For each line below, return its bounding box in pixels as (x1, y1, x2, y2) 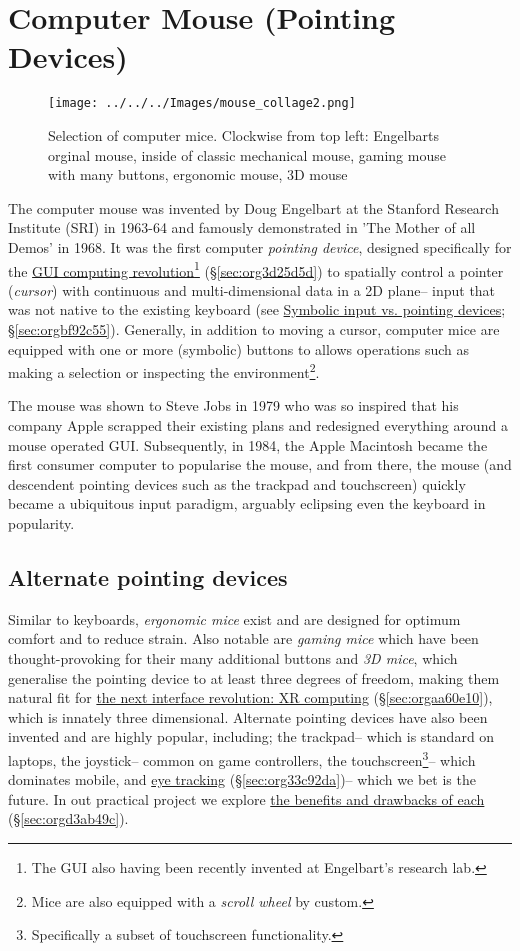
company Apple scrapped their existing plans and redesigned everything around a (8, 415, 508, 435)
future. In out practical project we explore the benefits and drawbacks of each (8, 788, 485, 809)
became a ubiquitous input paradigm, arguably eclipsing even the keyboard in (8, 493, 486, 514)
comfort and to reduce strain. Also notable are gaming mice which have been (8, 628, 479, 649)
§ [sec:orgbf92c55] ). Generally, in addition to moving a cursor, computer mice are (8, 318, 500, 339)
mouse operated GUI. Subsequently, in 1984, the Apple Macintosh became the (8, 434, 488, 455)
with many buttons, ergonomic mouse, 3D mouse (48, 164, 348, 185)
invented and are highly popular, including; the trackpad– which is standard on (8, 726, 495, 747)
